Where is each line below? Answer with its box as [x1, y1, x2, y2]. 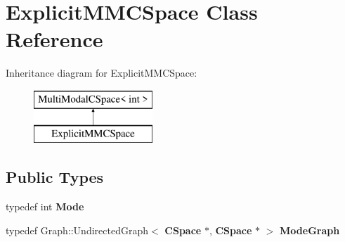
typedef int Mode [6, 199, 84, 214]
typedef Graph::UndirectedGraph [6, 222, 148, 237]
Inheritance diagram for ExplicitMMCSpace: [6, 65, 197, 80]
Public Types [6, 166, 104, 188]
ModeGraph [280, 222, 340, 237]
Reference [6, 25, 103, 53]
